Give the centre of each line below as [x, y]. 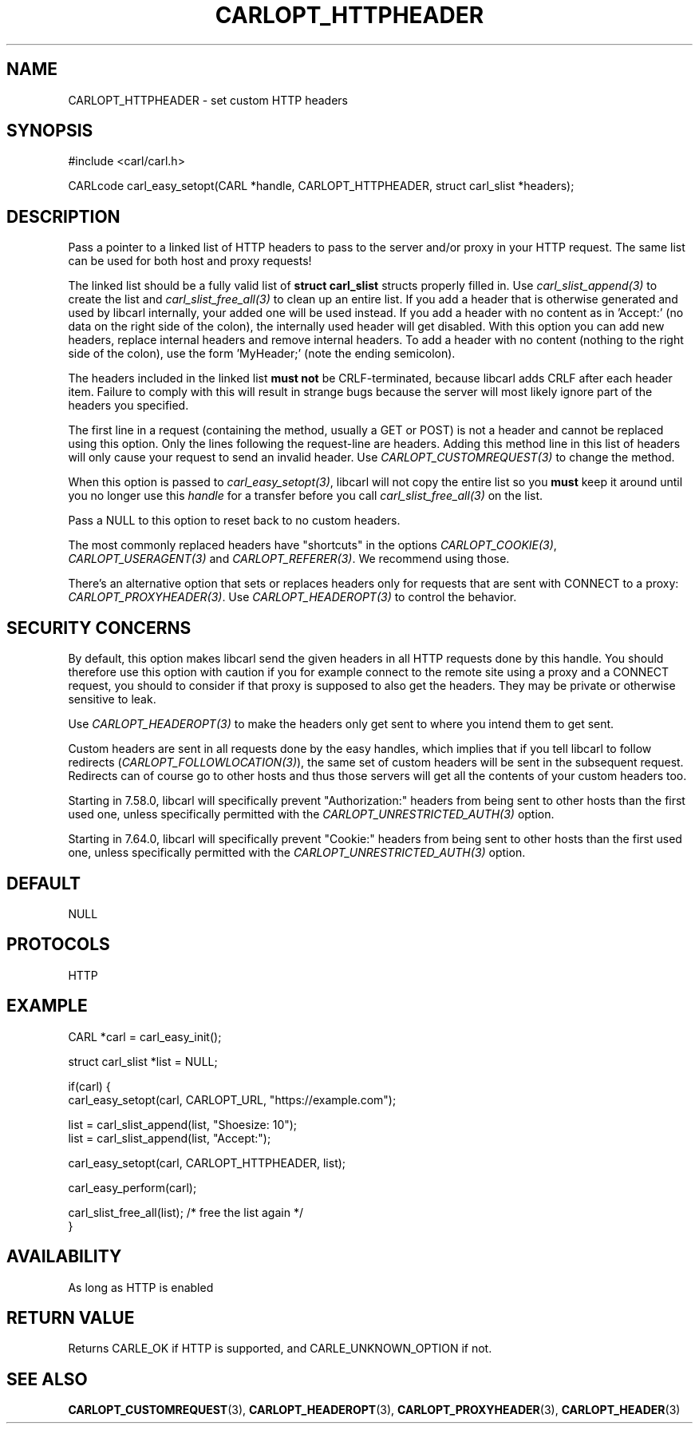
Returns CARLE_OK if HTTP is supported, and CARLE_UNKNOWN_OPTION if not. [280, 1349]
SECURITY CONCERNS [99, 628]
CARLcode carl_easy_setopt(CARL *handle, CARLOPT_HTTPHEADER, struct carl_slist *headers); [321, 186]
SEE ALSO [47, 1379]
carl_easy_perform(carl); [132, 1187]
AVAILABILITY [64, 1257]
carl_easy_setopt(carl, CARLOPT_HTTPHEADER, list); [207, 1163]
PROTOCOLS [58, 945]
